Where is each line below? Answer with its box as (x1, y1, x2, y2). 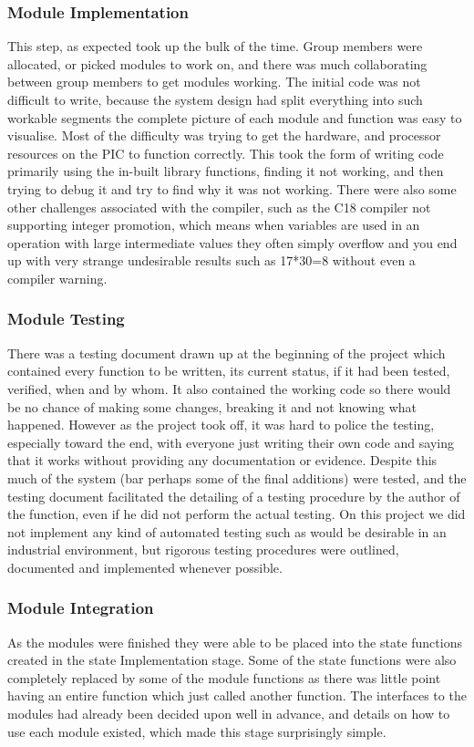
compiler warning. (7, 268, 108, 287)
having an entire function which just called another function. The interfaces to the (7, 686, 467, 705)
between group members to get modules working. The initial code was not (7, 72, 421, 91)
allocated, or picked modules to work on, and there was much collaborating (7, 54, 428, 73)
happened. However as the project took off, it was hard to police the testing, (7, 415, 435, 434)
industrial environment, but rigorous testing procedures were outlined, (7, 540, 399, 559)
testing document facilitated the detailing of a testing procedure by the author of (7, 486, 460, 505)
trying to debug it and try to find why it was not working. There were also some (7, 179, 457, 198)
